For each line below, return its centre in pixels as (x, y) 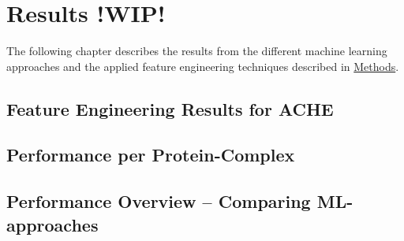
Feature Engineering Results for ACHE (170, 108)
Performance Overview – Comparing (159, 201)
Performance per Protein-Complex (151, 155)
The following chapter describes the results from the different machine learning (197, 51)
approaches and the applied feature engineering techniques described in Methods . (203, 66)
